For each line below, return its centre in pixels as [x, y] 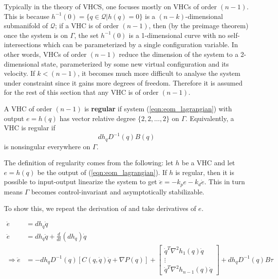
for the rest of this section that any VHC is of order [81, 92]
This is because [27, 16]
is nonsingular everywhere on [47, 146]
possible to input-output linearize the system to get [81, 182]
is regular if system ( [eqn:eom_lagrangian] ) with [158, 108]
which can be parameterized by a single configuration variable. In [140, 44]
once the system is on [36, 35]
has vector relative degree [98, 118]
